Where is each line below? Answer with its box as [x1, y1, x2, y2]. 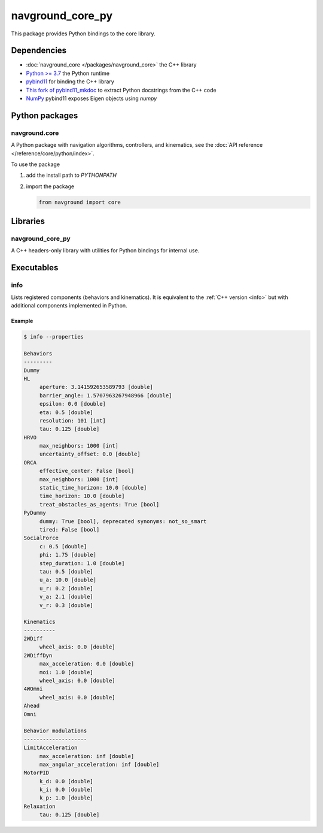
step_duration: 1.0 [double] [39, 560, 125, 566]
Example [11, 318, 33, 325]
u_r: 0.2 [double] [39, 585, 94, 591]
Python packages [11, 110, 78, 120]
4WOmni [23, 686, 43, 692]
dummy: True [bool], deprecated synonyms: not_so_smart [39, 518, 207, 524]
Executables [11, 262, 59, 273]
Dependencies [11, 46, 67, 56]
